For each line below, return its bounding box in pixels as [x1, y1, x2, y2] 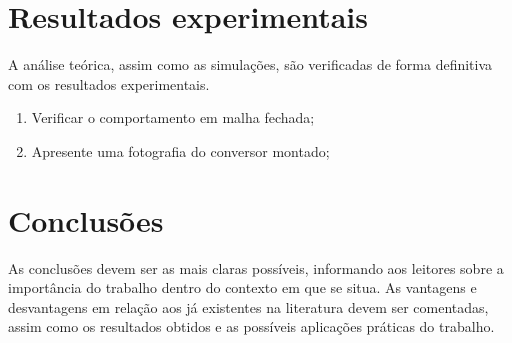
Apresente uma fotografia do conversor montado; [31, 140, 330, 161]
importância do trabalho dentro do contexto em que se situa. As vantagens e [8, 277, 477, 298]
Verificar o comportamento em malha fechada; [31, 107, 315, 128]
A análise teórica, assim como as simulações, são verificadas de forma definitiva [8, 54, 493, 75]
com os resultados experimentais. [8, 73, 210, 94]
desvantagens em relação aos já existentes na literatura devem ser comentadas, [8, 296, 489, 317]
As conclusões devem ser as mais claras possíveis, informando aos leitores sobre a [8, 257, 504, 278]
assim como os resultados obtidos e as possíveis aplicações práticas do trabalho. [8, 316, 495, 337]
